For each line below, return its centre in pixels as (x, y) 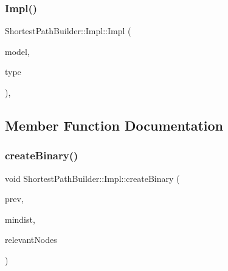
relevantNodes (31, 240)
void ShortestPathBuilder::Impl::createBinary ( (92, 178)
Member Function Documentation (114, 125)
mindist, (20, 219)
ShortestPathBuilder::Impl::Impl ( (68, 31)
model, (17, 51)
